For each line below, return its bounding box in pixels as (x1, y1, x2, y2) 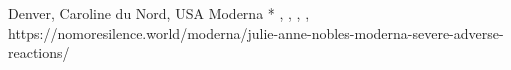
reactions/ (8, 42, 70, 63)
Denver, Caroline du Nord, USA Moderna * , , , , (8, 3, 310, 23)
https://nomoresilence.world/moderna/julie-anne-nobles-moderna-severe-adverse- (8, 22, 504, 43)
